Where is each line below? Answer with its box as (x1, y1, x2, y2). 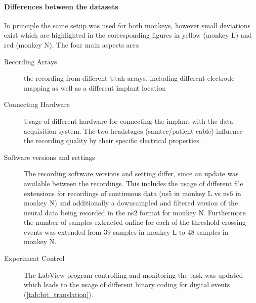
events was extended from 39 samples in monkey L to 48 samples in (24, 226, 229, 237)
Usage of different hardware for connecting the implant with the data (24, 115, 233, 126)
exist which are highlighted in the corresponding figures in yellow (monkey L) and (4, 30, 252, 40)
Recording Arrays (4, 56, 57, 66)
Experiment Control (4, 253, 65, 263)
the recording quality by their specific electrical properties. (24, 135, 201, 146)
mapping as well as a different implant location (24, 82, 166, 93)
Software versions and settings (4, 151, 95, 162)
